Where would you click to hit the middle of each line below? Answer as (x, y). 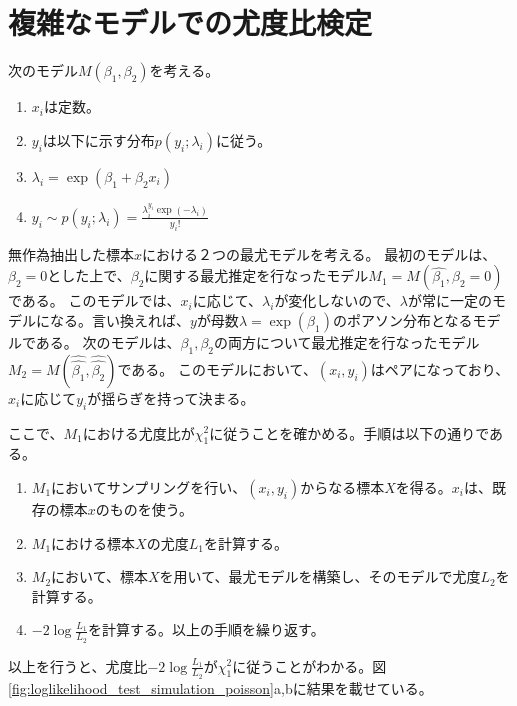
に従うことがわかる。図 (309, 665)
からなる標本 (342, 486)
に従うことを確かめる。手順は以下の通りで (349, 432)
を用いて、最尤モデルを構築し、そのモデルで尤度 (320, 576)
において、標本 (99, 576)
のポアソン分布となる (402, 319)
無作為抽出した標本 (71, 253)
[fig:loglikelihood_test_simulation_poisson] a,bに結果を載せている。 (220, 687)
